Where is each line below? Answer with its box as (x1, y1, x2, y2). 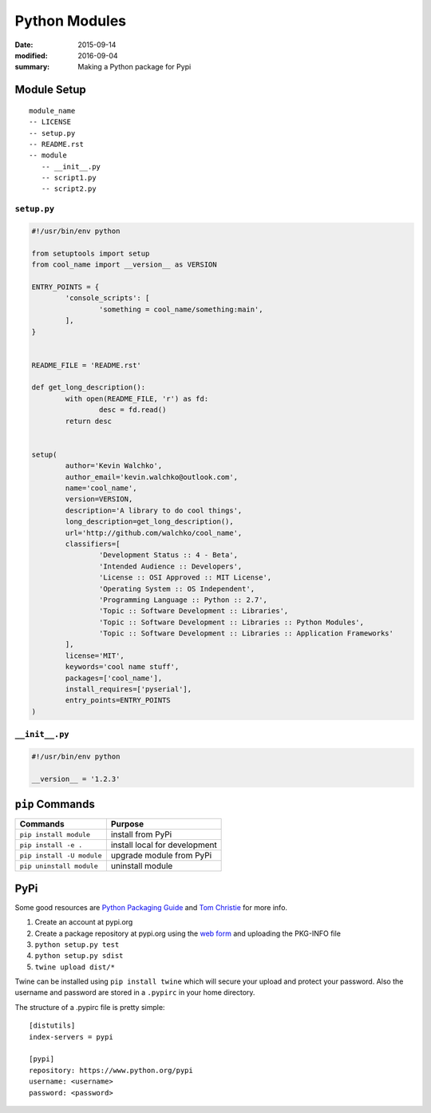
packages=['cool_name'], (65, 673, 163, 683)
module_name (29, 106, 76, 115)
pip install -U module (19, 851, 103, 860)
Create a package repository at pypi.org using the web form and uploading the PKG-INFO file (34, 929, 341, 938)
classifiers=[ (65, 539, 121, 549)
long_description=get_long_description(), (65, 517, 235, 526)
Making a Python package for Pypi (77, 62, 192, 72)
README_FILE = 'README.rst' (31, 360, 141, 370)
